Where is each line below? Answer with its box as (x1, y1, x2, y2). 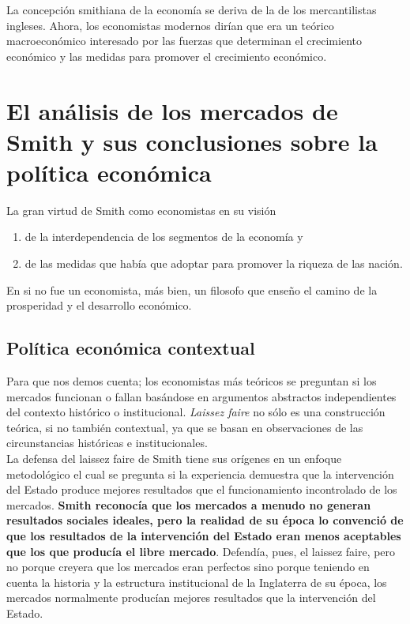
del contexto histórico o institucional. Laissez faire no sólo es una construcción (6, 404, 386, 420)
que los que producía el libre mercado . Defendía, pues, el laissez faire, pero (6, 543, 396, 559)
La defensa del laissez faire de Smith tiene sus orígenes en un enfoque (6, 450, 342, 467)
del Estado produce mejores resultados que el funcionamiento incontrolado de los (6, 481, 397, 498)
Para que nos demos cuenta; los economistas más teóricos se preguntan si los (6, 373, 377, 389)
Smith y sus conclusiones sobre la (6, 125, 378, 157)
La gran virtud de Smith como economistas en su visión (6, 201, 276, 218)
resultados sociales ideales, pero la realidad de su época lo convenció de (6, 512, 404, 528)
